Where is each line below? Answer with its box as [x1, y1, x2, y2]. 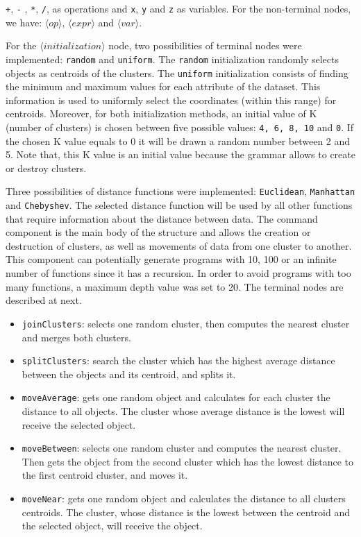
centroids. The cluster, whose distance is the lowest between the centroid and [22, 504, 351, 519]
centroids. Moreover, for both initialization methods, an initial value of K [6, 106, 317, 121]
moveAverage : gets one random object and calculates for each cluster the [22, 390, 330, 404]
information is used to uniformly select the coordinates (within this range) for [6, 92, 337, 107]
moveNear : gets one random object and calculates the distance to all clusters [22, 491, 346, 506]
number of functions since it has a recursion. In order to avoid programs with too [6, 266, 351, 280]
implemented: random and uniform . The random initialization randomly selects [6, 51, 339, 66]
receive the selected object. [22, 417, 136, 432]
